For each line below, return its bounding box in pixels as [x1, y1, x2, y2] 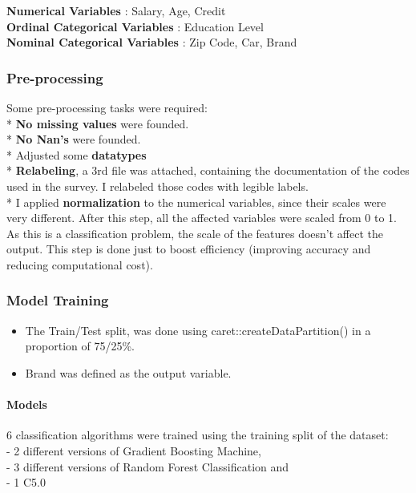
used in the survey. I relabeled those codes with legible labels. [6, 177, 309, 194]
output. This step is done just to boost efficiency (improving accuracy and [6, 240, 371, 257]
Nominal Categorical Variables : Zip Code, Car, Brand [6, 34, 297, 51]
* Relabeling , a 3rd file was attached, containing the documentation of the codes [6, 162, 410, 179]
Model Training [6, 290, 109, 310]
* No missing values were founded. [6, 115, 189, 131]
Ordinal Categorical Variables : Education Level [6, 18, 264, 34]
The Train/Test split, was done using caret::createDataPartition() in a [25, 321, 371, 338]
